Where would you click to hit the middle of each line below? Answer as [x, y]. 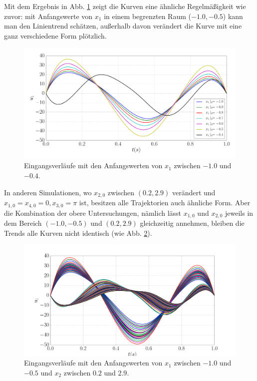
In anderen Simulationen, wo [48, 192]
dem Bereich [23, 223]
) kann [233, 16]
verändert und [194, 192]
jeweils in [239, 213]
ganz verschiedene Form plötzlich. [55, 35]
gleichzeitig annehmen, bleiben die [192, 223]
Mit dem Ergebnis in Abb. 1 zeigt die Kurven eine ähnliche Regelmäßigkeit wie [125, 6]
